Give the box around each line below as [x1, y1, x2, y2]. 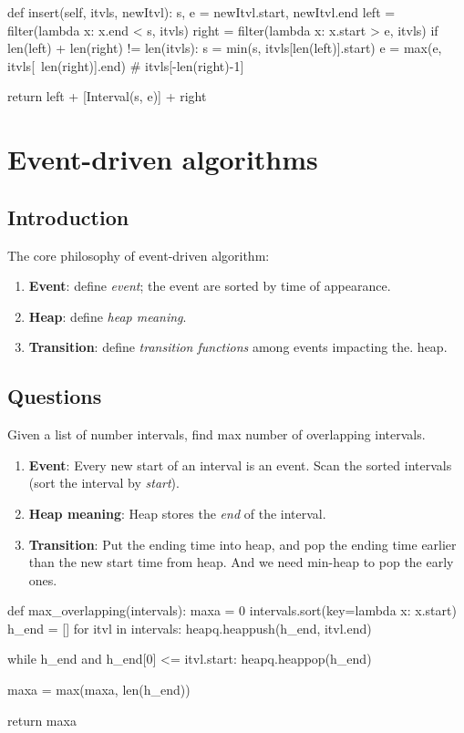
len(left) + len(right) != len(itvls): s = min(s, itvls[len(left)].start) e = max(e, [7, 38, 442, 57]
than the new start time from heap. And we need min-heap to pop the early [28, 552, 454, 572]
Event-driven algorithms [7, 140, 318, 178]
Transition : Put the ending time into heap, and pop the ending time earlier [28, 534, 457, 553]
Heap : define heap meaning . [28, 306, 187, 325]
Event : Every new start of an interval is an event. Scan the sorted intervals [28, 455, 452, 474]
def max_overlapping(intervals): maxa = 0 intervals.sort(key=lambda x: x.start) [7, 601, 457, 620]
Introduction [7, 202, 129, 231]
